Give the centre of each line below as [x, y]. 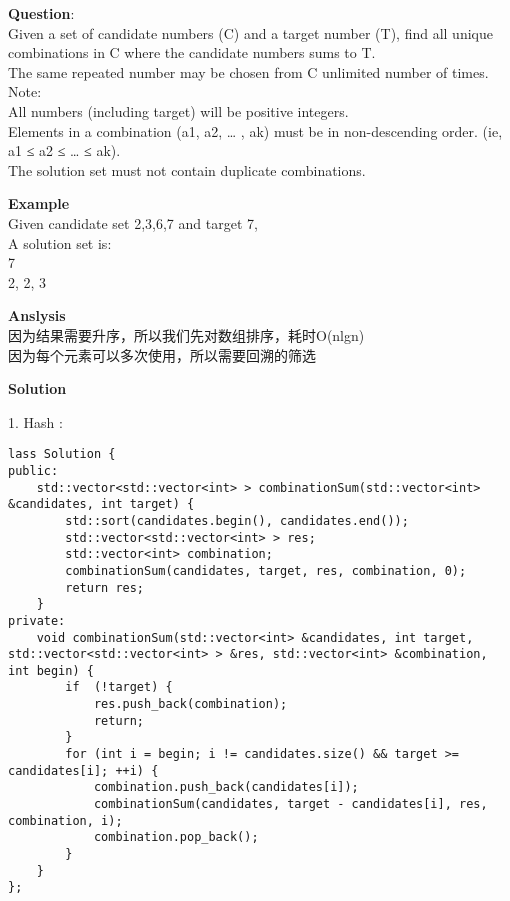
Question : [41, 13]
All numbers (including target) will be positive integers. [178, 110]
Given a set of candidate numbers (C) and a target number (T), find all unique [250, 32]
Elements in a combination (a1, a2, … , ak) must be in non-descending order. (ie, [255, 130]
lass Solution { [62, 454]
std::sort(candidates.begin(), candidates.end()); [237, 520]
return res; [105, 587]
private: [37, 620]
